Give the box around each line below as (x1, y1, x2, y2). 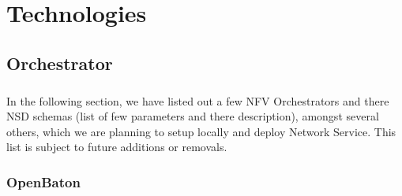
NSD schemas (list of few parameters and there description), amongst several (6, 108, 379, 124)
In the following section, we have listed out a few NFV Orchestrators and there (6, 92, 389, 109)
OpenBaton (6, 172, 81, 191)
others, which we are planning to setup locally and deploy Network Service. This (6, 123, 396, 139)
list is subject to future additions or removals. (6, 139, 227, 155)
